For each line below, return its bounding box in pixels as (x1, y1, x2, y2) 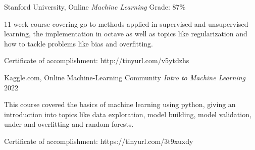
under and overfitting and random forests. (4, 119, 134, 129)
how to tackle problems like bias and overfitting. (4, 38, 154, 48)
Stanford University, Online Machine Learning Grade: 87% (4, 2, 186, 12)
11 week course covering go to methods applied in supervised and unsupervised (4, 18, 248, 29)
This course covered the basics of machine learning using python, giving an (4, 99, 236, 110)
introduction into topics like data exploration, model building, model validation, (4, 109, 251, 119)
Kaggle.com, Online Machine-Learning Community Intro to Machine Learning (4, 72, 245, 82)
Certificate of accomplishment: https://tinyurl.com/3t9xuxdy (4, 135, 193, 146)
